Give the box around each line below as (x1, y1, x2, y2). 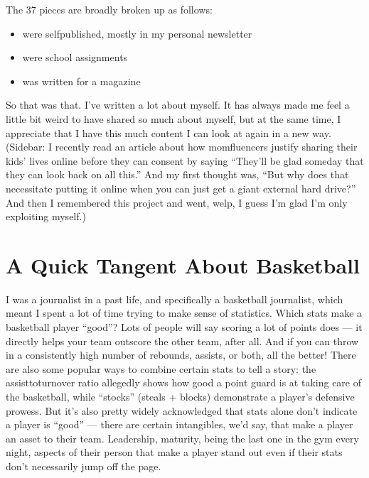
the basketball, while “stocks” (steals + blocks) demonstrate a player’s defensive (6, 389, 355, 403)
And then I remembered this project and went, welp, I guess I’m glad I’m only (6, 195, 348, 210)
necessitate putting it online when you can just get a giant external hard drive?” (6, 180, 356, 195)
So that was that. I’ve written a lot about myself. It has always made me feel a (6, 97, 350, 112)
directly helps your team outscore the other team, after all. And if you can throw (6, 333, 359, 348)
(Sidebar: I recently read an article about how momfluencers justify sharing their (6, 139, 358, 154)
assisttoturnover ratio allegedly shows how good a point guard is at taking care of (6, 375, 361, 390)
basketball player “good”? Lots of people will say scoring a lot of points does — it (6, 320, 363, 335)
